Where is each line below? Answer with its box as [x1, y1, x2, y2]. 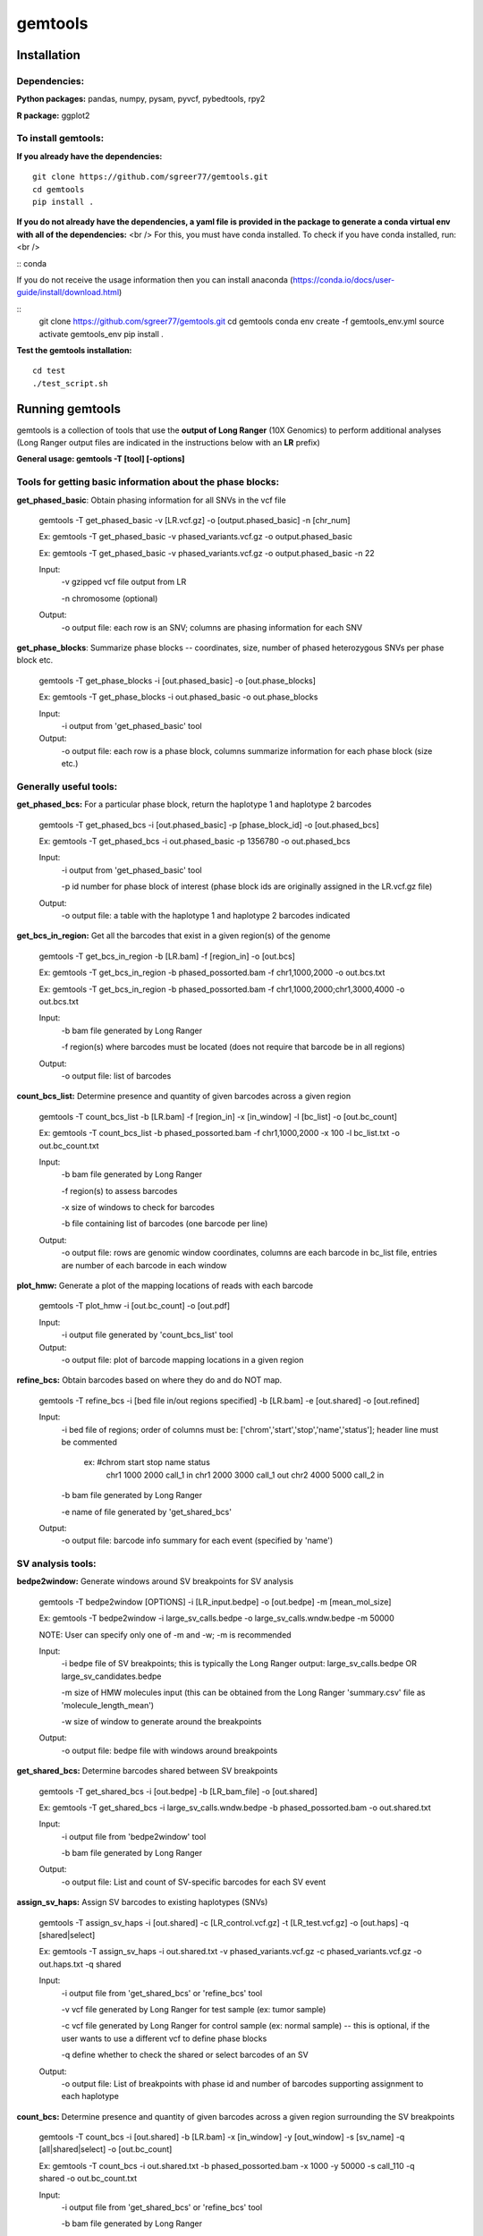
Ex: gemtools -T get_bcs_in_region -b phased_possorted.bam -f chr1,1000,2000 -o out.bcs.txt [38, 967, 386, 978]
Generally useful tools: [16, 780, 118, 792]
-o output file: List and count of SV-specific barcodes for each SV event [61, 1876, 326, 1887]
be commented [61, 1436, 118, 1447]
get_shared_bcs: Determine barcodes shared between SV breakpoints [16, 1766, 278, 1776]
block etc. [16, 655, 54, 665]
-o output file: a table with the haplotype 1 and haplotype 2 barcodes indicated [61, 910, 351, 921]
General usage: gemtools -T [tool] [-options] [16, 453, 185, 464]
